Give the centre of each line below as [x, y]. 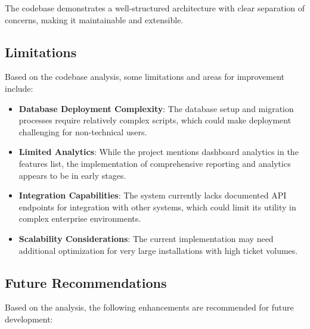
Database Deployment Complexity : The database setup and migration [156, 108]
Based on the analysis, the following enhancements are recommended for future [149, 307]
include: [19, 88]
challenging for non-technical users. [83, 131]
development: [29, 319]
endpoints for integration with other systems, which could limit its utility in [157, 207]
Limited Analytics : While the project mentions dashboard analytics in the [159, 152]
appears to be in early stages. [72, 175]
